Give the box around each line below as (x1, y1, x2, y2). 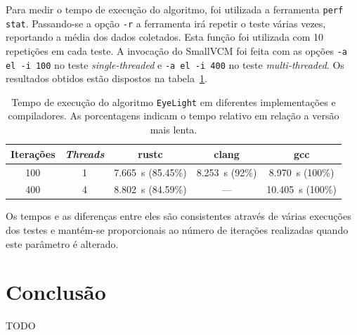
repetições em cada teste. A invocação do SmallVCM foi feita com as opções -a (6, 43, 347, 58)
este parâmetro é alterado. (6, 236, 119, 251)
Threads (65, 146, 105, 161)
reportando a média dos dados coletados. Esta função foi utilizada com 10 (6, 29, 324, 44)
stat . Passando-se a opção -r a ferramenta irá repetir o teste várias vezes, (6, 15, 326, 30)
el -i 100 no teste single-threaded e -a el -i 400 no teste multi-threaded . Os (6, 57, 344, 72)
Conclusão (6, 277, 106, 306)
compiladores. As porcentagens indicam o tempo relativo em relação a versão (8, 108, 339, 123)
